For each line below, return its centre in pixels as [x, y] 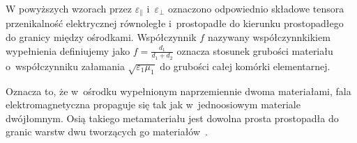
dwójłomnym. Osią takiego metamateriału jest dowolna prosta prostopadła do [172, 118]
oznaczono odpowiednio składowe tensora [256, 8]
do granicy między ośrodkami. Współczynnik [101, 37]
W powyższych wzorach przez [69, 8]
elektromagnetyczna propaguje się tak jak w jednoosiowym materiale [153, 104]
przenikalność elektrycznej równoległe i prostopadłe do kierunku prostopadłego [175, 23]
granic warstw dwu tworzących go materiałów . [107, 132]
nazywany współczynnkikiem [269, 37]
